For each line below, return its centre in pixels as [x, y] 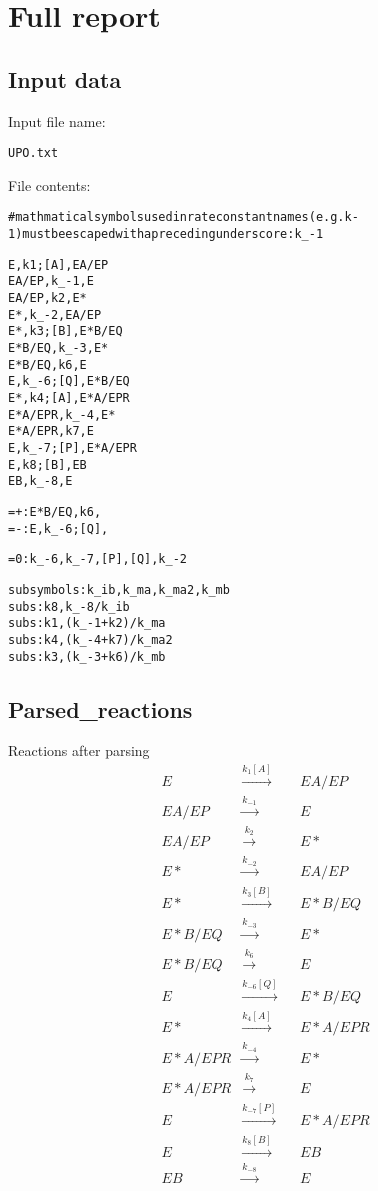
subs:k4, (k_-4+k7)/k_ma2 [90, 639]
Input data [65, 78]
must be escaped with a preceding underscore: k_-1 [173, 234]
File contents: [49, 184]
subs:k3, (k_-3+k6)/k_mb [87, 656]
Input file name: [57, 120]
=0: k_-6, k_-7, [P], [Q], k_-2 [97, 559]
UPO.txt [33, 153]
